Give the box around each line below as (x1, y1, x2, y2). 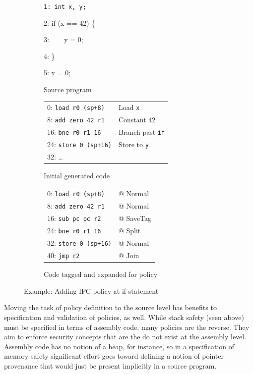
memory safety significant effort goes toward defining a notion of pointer (4, 351, 224, 361)
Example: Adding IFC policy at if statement (24, 285, 159, 296)
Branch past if (118, 127, 165, 137)
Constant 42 (118, 114, 156, 125)
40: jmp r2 (47, 250, 80, 260)
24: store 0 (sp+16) (47, 139, 112, 150)
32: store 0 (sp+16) (47, 238, 112, 248)
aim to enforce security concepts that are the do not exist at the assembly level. (4, 331, 247, 342)
